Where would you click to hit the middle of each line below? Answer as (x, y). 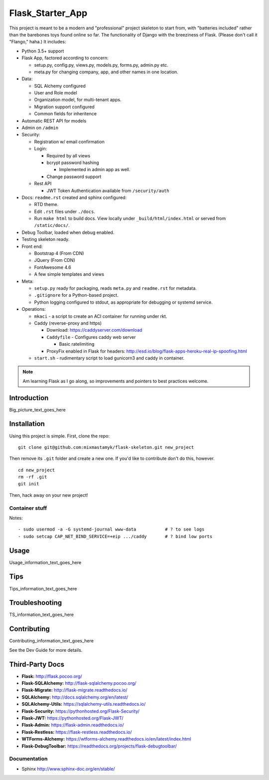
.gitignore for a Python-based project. (76, 295)
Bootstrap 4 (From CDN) (59, 253)
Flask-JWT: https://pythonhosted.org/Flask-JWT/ (72, 718)
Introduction (29, 398)
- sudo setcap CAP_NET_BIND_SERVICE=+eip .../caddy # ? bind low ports (115, 536)
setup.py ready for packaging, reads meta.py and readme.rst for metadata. (115, 288)
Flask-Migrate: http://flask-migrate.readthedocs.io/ (74, 690)
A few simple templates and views (69, 274)
